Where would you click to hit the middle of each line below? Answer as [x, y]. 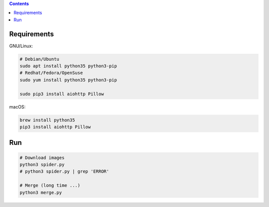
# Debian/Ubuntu [40, 59]
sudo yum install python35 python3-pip [68, 80]
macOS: [17, 106]
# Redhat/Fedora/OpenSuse [51, 73]
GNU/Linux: [21, 46]
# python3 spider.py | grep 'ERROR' [65, 171]
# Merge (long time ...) [50, 186]
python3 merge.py [41, 192]
